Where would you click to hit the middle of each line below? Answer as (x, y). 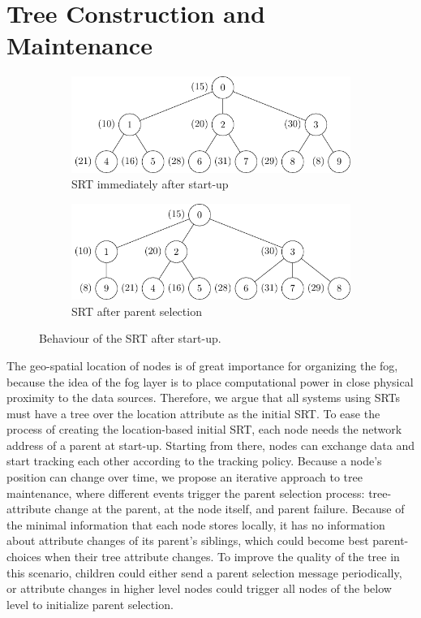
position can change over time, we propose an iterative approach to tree (185, 477)
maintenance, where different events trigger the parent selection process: (186, 493)
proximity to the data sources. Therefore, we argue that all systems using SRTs (204, 398)
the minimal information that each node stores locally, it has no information (196, 524)
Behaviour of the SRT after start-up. (130, 338)
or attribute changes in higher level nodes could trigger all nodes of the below (199, 588)
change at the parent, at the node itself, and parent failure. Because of (230, 509)
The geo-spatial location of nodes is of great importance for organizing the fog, (202, 365)
